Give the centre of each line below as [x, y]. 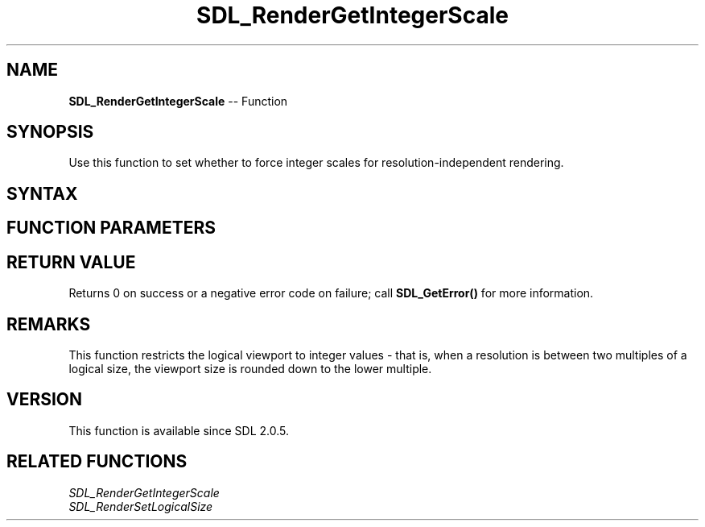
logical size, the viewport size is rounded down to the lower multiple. [250, 368]
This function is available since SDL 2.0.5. [179, 430]
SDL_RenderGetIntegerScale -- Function [178, 101]
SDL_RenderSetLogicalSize [141, 506]
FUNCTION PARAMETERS [111, 228]
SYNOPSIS [50, 132]
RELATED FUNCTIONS [97, 462]
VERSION [45, 400]
